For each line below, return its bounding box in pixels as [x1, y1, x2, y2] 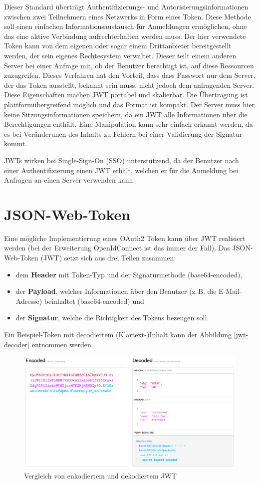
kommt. [4, 138, 27, 149]
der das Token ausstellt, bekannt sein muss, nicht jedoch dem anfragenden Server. [4, 79, 255, 90]
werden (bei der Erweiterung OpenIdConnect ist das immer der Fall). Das [4, 242, 230, 253]
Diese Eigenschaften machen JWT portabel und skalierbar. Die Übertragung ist [4, 89, 248, 100]
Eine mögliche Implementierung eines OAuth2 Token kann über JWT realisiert [4, 233, 246, 243]
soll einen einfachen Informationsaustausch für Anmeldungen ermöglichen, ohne [4, 21, 247, 31]
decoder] [4, 339, 29, 349]
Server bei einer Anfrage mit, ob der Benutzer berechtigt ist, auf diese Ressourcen [4, 60, 254, 70]
